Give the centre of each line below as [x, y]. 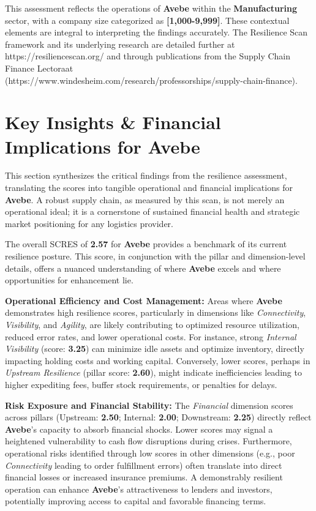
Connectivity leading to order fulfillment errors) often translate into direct [144, 465]
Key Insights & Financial [113, 122]
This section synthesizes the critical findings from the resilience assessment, [146, 175]
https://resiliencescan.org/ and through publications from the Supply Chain [148, 56]
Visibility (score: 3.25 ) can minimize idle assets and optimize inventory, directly [155, 349]
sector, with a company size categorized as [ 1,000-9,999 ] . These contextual [147, 20]
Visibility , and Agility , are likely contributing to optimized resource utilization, [152, 324]
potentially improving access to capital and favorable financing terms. [136, 501]
